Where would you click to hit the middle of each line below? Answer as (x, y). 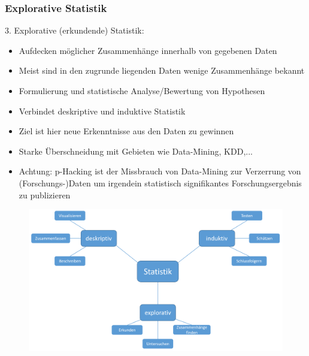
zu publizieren (45, 194)
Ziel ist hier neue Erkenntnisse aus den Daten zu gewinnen (126, 131)
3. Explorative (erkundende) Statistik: (75, 30)
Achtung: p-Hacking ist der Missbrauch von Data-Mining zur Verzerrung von (160, 171)
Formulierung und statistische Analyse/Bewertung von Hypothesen (142, 90)
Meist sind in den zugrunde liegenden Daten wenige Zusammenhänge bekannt (162, 70)
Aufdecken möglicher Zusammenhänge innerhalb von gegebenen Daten (148, 50)
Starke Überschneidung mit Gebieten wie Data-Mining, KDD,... (136, 151)
